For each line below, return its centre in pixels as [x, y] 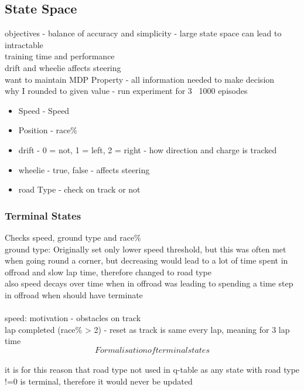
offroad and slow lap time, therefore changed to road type [108, 272]
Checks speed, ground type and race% [73, 237]
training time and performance [60, 56]
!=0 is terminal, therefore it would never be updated [99, 381]
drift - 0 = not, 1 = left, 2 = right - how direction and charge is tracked [148, 149]
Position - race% [48, 130]
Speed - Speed [44, 110]
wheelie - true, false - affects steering [84, 169]
